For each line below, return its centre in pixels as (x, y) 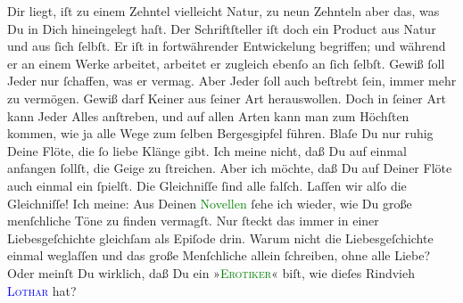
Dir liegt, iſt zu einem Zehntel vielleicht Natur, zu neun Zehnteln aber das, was (223, 11)
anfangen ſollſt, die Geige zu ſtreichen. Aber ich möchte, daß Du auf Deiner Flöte (230, 168)
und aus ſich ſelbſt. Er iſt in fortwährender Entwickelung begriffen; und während (227, 46)
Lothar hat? (42, 290)
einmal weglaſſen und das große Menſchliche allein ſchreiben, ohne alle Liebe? (219, 255)
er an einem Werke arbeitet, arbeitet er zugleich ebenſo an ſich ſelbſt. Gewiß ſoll (226, 63)
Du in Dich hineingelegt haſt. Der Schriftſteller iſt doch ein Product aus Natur (222, 28)
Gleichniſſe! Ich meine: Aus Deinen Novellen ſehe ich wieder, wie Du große (210, 203)
